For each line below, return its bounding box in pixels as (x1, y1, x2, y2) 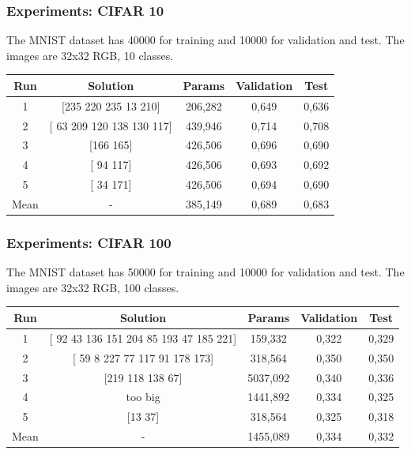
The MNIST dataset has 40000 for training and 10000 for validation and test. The (6, 32, 405, 48)
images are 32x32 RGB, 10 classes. (6, 47, 174, 63)
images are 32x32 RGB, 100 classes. (6, 279, 179, 295)
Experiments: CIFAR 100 (6, 232, 172, 252)
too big (126, 388, 160, 405)
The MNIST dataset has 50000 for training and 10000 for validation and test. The (6, 264, 405, 280)
